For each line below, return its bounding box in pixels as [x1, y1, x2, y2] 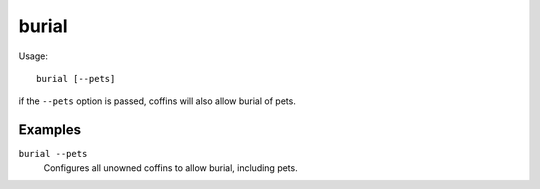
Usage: [18, 50, 49, 62]
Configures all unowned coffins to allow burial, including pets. [43, 161, 299, 174]
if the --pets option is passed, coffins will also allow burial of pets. [18, 95, 297, 107]
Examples [18, 121, 82, 139]
